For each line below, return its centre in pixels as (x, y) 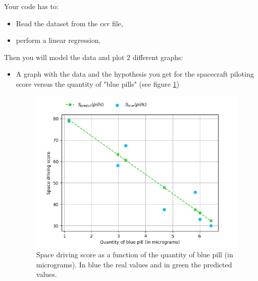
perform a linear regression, (58, 40)
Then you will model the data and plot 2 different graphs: (94, 57)
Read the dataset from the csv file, (69, 23)
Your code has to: (31, 6)
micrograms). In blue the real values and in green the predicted (134, 264)
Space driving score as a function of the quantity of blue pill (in (135, 255)
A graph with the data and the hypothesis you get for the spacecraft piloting (135, 74)
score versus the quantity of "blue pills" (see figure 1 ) (98, 83)
